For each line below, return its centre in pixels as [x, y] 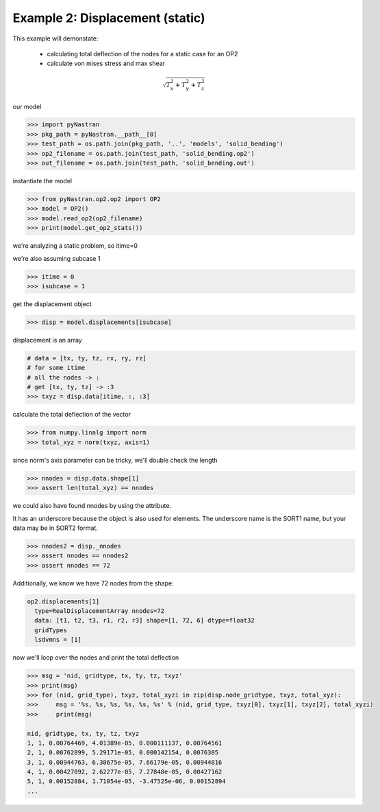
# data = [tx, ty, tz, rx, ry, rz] [87, 358]
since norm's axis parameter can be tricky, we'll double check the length [115, 460]
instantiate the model [42, 181]
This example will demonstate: [55, 38]
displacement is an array [47, 340]
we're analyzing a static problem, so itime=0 [75, 246]
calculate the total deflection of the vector [72, 415]
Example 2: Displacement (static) [109, 18]
